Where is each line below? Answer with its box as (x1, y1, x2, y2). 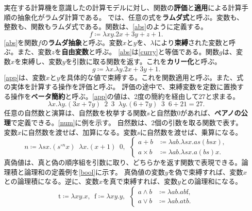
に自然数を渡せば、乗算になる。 (140, 127, 242, 137)
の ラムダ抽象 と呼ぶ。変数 (41, 37, 123, 47)
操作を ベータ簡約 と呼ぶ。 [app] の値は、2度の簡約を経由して (10, 91, 199, 101)
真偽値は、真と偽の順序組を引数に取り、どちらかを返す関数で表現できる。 (4, 157, 242, 167)
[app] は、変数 (4, 72, 46, 82)
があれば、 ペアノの (180, 108, 241, 118)
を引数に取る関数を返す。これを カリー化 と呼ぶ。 (65, 56, 221, 66)
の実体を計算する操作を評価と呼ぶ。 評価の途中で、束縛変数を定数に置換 (4, 81, 237, 92)
